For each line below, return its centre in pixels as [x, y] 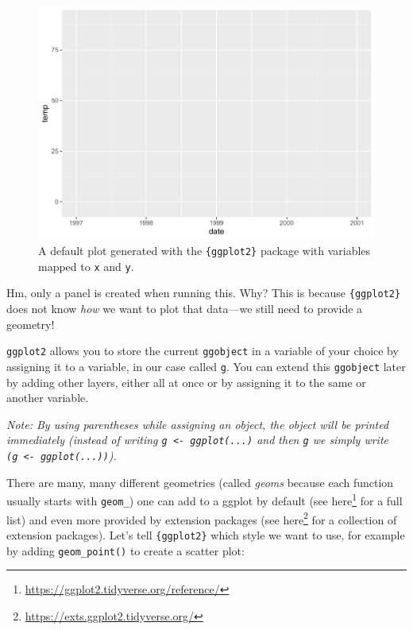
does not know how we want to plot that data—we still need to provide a [185, 309]
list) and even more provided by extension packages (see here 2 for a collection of [202, 518]
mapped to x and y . [86, 266]
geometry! [31, 324]
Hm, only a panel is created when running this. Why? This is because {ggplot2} [204, 293]
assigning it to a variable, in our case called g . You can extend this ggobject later [206, 366]
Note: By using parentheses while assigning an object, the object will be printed [198, 424]
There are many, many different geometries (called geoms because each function [200, 482]
